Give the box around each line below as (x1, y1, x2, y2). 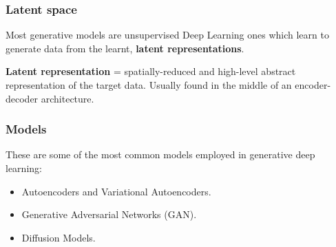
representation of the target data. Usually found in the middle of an (6, 78, 292, 92)
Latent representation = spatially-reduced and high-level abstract (6, 64, 296, 78)
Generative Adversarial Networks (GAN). (21, 207, 197, 222)
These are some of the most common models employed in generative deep (6, 147, 315, 162)
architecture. (41, 91, 94, 105)
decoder (6, 91, 39, 105)
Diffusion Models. (21, 230, 96, 244)
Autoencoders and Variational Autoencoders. (21, 184, 211, 198)
